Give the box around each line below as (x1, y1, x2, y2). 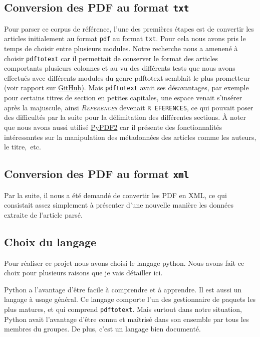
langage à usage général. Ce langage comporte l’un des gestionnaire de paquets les (4, 294, 256, 304)
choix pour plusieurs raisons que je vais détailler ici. (4, 267, 163, 278)
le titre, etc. (4, 141, 41, 152)
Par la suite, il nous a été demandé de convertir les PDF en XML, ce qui (4, 190, 227, 200)
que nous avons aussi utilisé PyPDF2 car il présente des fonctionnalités (4, 121, 222, 132)
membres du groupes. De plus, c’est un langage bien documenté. (4, 323, 201, 334)
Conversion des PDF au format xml (4, 166, 189, 182)
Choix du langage (4, 234, 97, 249)
